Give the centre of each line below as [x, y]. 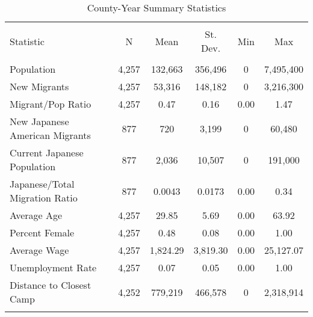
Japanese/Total [42, 184]
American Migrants [50, 135]
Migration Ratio [44, 198]
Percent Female [42, 232]
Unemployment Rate [53, 267]
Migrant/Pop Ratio [51, 104]
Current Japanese [47, 152]
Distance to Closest [51, 285]
